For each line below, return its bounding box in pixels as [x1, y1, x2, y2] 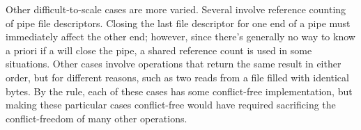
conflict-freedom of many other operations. [6, 111, 187, 125]
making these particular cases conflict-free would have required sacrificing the [6, 97, 336, 112]
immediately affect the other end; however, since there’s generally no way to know [6, 29, 355, 44]
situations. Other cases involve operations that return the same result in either [6, 56, 341, 71]
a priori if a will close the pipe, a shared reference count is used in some [6, 42, 312, 57]
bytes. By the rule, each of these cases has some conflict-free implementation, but [6, 83, 353, 98]
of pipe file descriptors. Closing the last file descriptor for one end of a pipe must [6, 15, 351, 30]
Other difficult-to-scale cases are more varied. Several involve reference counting [6, 2, 346, 16]
